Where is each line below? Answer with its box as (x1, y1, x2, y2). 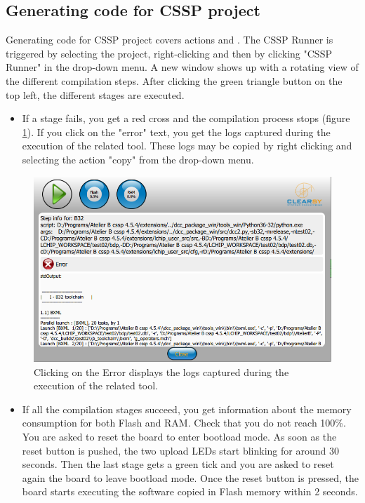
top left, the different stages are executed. (6, 87, 185, 102)
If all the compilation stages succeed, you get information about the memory (22, 401, 352, 416)
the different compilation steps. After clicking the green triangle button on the (6, 73, 343, 88)
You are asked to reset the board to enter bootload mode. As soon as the (22, 429, 337, 443)
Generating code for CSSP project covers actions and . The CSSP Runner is (6, 32, 333, 47)
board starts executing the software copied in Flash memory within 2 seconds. (22, 484, 358, 499)
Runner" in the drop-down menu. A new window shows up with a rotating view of (6, 60, 359, 74)
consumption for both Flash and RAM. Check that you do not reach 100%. (22, 415, 346, 430)
